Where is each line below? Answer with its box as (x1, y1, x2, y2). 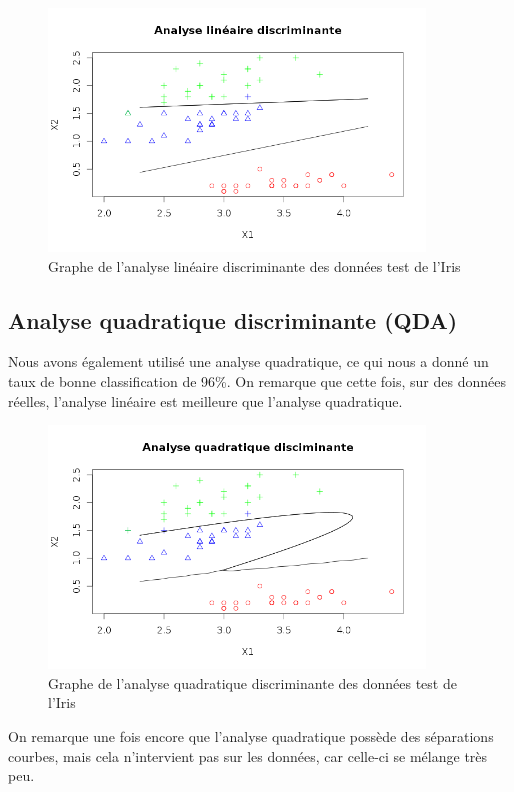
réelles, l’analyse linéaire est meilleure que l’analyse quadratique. (8, 390, 403, 411)
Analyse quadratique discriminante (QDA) (8, 304, 458, 335)
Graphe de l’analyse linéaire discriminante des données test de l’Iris (48, 255, 461, 276)
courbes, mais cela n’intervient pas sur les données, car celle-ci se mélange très (8, 745, 488, 766)
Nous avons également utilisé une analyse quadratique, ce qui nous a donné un (8, 351, 489, 372)
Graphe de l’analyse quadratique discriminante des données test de (48, 672, 457, 693)
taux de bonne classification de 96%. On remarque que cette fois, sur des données (8, 371, 506, 392)
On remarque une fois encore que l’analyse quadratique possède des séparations (8, 726, 494, 747)
